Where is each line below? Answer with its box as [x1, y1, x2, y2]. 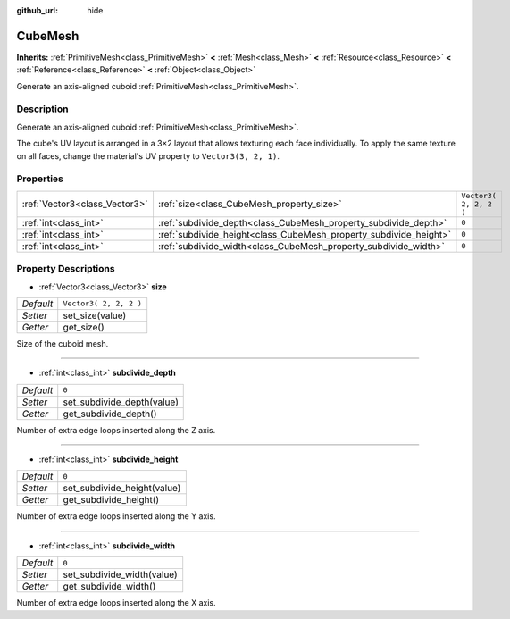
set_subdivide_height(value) [63, 482, 181, 495]
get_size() [63, 321, 105, 333]
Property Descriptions [16, 263, 115, 275]
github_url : [16, 5, 58, 15]
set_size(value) [63, 309, 127, 322]
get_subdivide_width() [63, 581, 156, 593]
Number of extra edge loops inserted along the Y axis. [16, 511, 216, 522]
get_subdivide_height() [63, 494, 160, 506]
